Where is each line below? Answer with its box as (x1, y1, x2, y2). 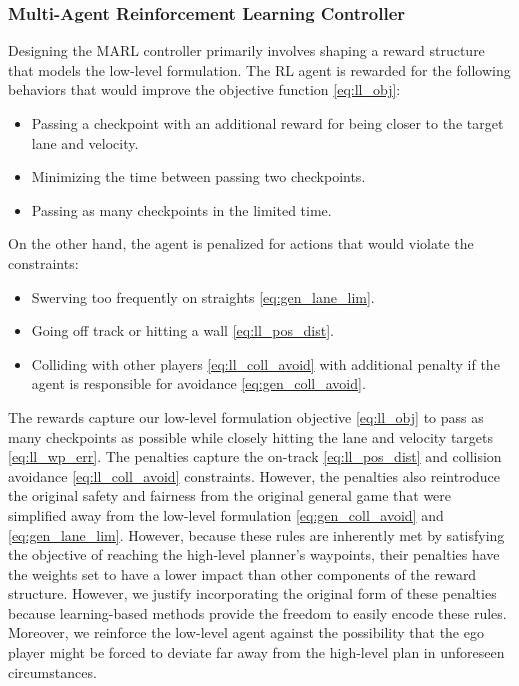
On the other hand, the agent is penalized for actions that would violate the (8, 233, 474, 254)
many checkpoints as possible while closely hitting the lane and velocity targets (8, 426, 494, 447)
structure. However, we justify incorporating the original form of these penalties (8, 583, 497, 604)
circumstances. (8, 661, 97, 682)
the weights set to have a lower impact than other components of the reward (8, 563, 477, 584)
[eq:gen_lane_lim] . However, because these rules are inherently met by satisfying (8, 524, 505, 545)
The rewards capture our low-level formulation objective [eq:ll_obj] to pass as (8, 406, 484, 427)
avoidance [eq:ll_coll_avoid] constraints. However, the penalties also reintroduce (8, 465, 501, 486)
